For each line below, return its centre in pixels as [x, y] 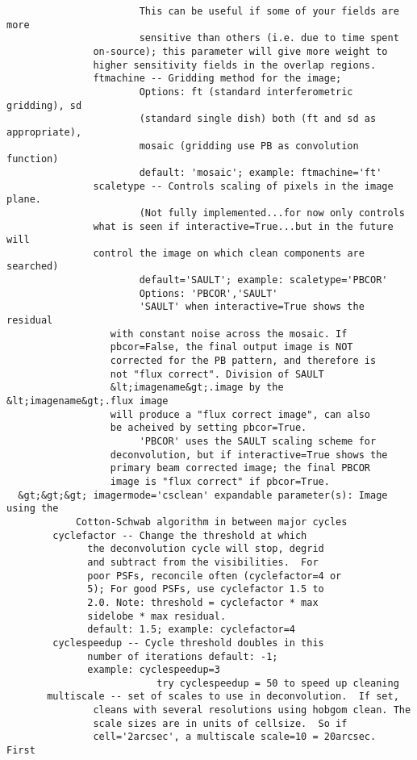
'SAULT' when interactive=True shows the [252, 307]
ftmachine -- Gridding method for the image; [217, 79]
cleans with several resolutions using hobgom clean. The [252, 710]
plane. [24, 200]
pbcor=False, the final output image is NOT [231, 347]
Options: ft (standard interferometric [246, 92]
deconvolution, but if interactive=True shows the [249, 455]
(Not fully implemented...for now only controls [272, 213]
